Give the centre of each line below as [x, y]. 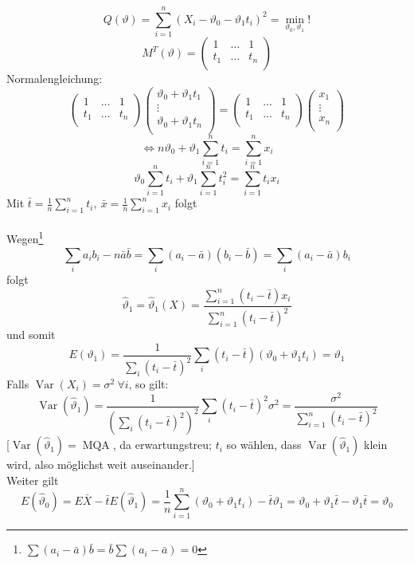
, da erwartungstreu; [162, 445]
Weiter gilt [33, 480]
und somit [31, 334]
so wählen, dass [264, 445]
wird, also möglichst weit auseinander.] [101, 465]
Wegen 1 [25, 238]
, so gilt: [148, 384]
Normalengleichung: [55, 79]
